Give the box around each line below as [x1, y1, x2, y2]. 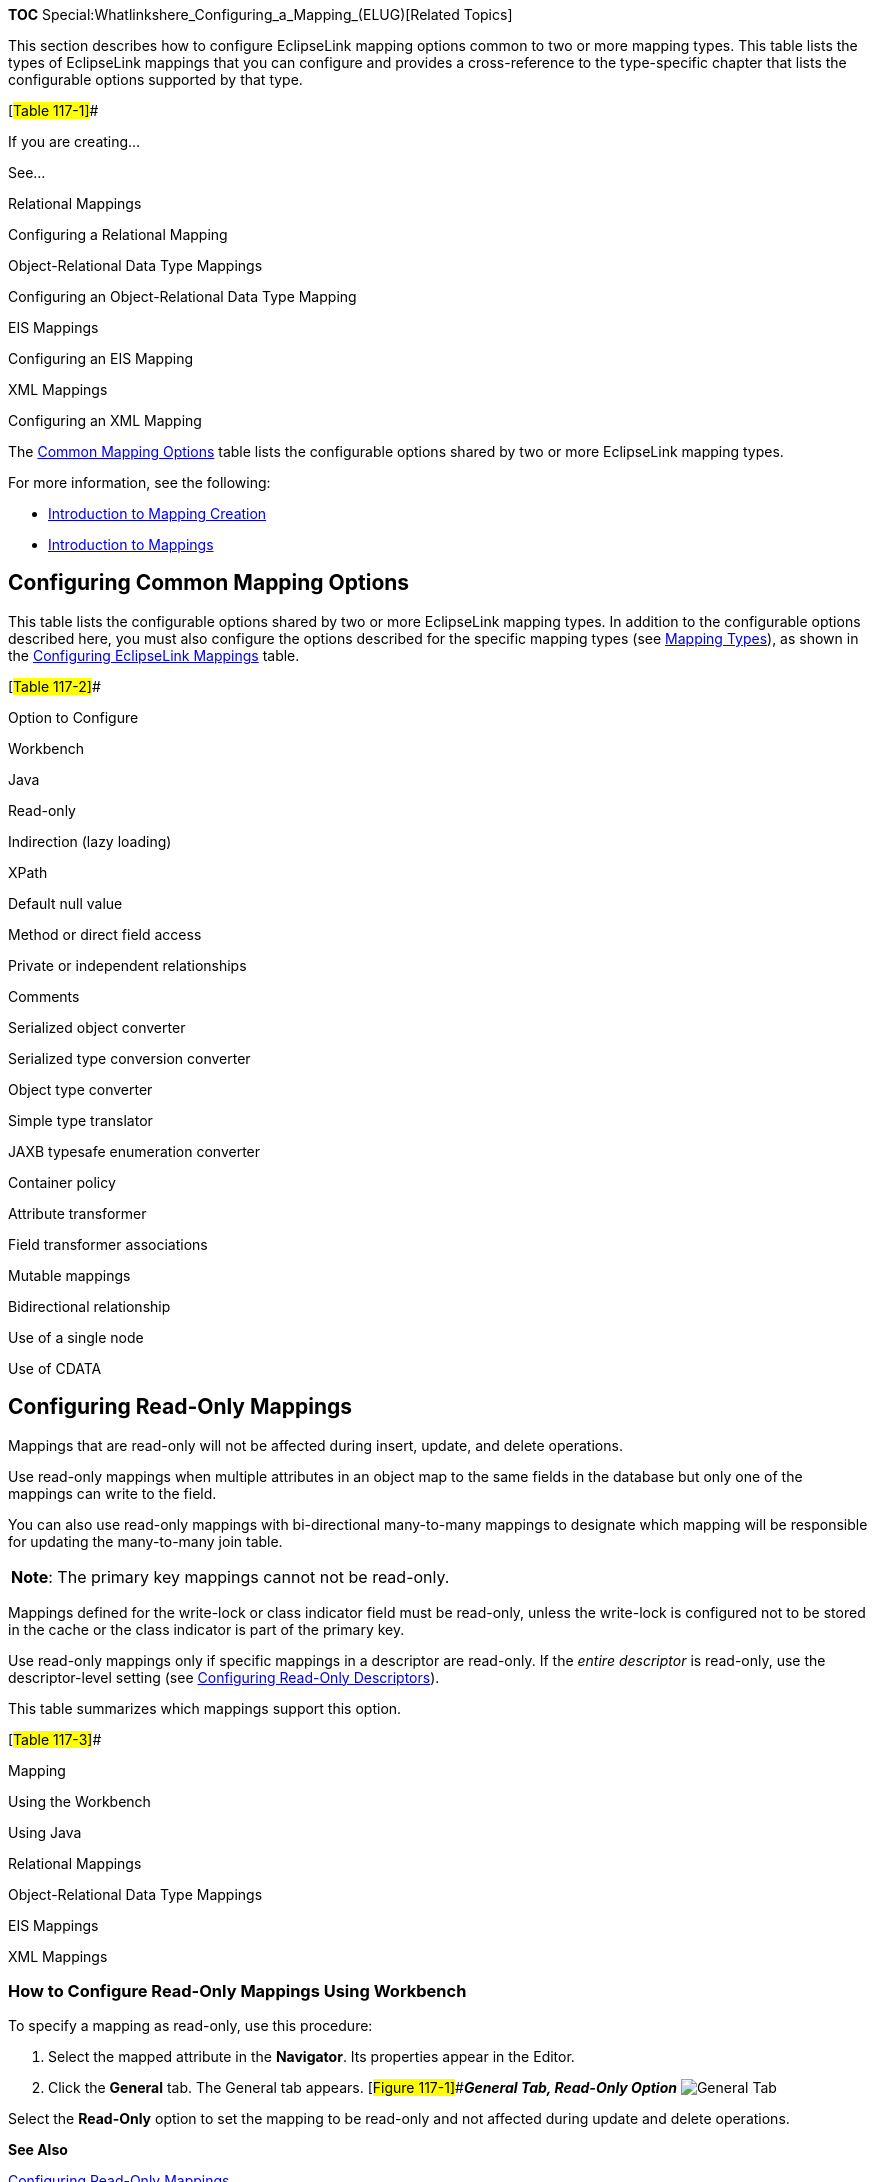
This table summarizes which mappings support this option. [8, 1699, 402, 1717]
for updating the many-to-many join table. [8, 1532, 283, 1550]
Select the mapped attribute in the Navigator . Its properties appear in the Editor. [48, 2048, 575, 2066]
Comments [8, 987, 80, 1005]
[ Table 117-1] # [8, 102, 99, 119]
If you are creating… [8, 133, 141, 150]
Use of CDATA [8, 1359, 102, 1377]
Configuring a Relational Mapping [8, 226, 228, 243]
